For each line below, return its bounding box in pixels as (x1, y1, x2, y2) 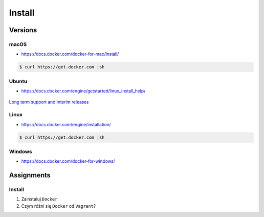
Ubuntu (9, 78, 27, 85)
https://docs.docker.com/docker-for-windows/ (21, 158, 115, 164)
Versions (9, 26, 37, 34)
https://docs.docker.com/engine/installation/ (21, 121, 111, 127)
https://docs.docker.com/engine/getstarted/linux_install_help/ (21, 88, 146, 94)
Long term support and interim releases (9, 99, 89, 105)
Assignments (9, 171, 51, 179)
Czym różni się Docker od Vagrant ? (21, 203, 96, 209)
